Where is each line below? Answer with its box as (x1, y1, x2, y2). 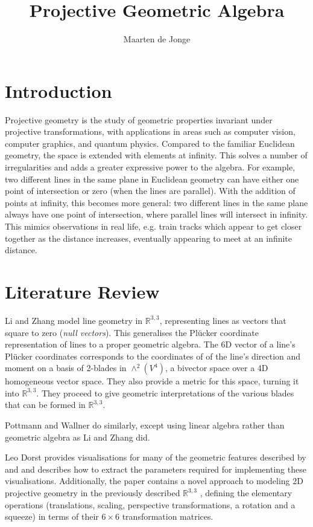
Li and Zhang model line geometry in (5, 314, 143, 326)
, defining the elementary (200, 487, 292, 499)
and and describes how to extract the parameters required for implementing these (5, 462, 306, 475)
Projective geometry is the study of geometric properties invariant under (5, 113, 273, 126)
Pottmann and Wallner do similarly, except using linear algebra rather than (5, 419, 285, 432)
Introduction (5, 78, 112, 103)
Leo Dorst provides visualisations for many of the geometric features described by (5, 451, 306, 464)
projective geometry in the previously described (5, 487, 180, 499)
